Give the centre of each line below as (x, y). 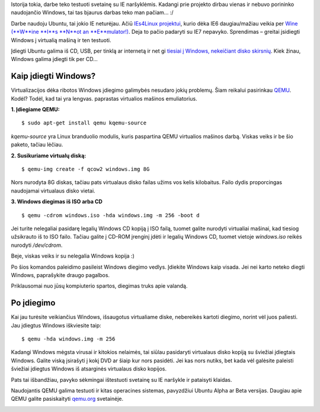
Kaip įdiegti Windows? (53, 76)
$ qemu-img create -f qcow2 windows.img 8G (86, 169)
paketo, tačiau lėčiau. (37, 144)
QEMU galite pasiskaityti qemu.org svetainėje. (67, 399)
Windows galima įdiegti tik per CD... (54, 59)
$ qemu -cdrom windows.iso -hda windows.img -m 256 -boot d (111, 215)
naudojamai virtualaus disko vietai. (53, 191)
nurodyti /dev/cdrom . (37, 245)
